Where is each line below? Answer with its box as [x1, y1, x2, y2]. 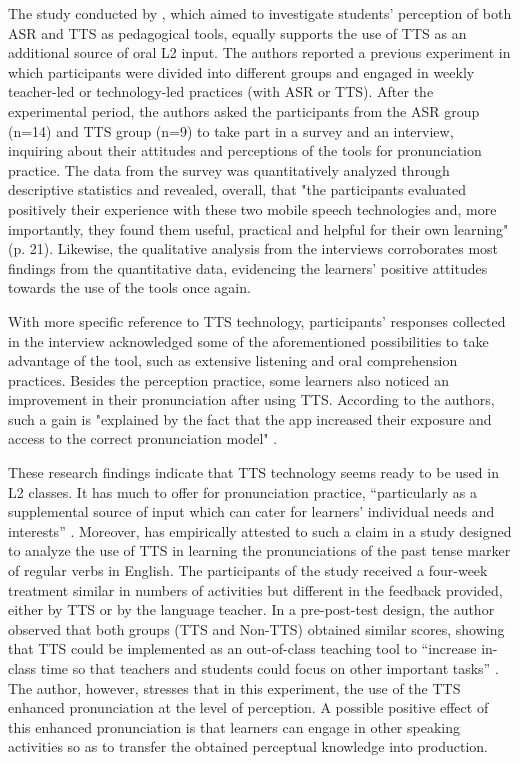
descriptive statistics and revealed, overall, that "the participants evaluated [8, 179, 467, 200]
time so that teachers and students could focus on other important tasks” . [40, 658, 499, 678]
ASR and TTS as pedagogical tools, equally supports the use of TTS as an [8, 22, 467, 43]
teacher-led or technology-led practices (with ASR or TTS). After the [8, 81, 434, 102]
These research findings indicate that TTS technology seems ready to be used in [8, 462, 499, 483]
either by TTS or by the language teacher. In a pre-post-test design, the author [8, 599, 495, 620]
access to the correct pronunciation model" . [8, 428, 278, 449]
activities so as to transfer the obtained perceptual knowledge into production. [8, 736, 488, 757]
